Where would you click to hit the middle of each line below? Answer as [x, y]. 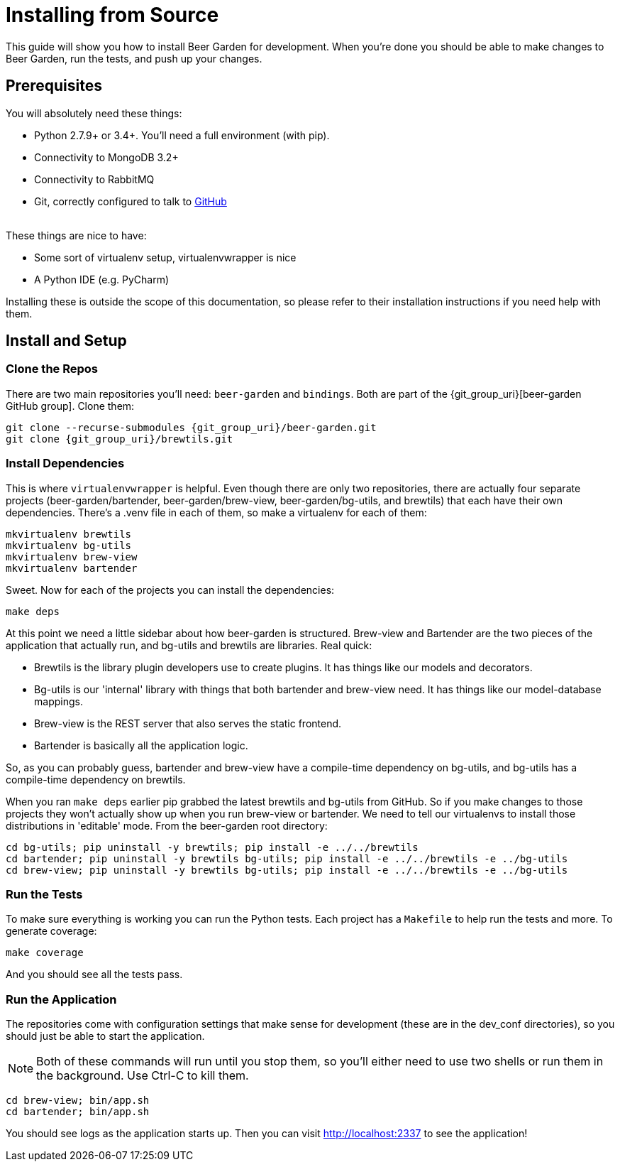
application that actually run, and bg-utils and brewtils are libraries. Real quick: [189, 645]
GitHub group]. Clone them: [70, 406]
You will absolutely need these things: [94, 113]
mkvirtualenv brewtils [69, 534]
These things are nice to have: [76, 235]
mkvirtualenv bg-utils [69, 545]
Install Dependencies [65, 463]
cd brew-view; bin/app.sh [78, 1101]
